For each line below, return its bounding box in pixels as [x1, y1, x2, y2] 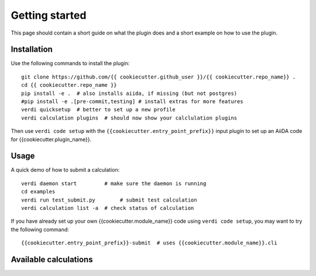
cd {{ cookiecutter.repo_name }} [21, 82, 117, 88]
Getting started [11, 9, 87, 22]
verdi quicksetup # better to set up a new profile [21, 106, 176, 113]
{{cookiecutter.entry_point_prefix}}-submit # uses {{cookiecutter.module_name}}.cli [21, 240, 277, 246]
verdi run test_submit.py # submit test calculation [21, 196, 197, 203]
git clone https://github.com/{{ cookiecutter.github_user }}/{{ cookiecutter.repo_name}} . [21, 73, 296, 80]
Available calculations [11, 255, 93, 265]
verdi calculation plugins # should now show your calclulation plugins [21, 114, 238, 121]
